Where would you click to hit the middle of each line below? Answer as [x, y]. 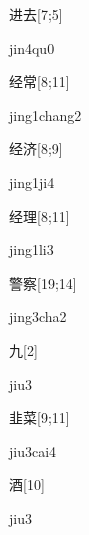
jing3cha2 [38, 316]
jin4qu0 [32, 47]
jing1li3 [31, 249]
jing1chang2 [45, 114]
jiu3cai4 [33, 450]
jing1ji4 [32, 181]
